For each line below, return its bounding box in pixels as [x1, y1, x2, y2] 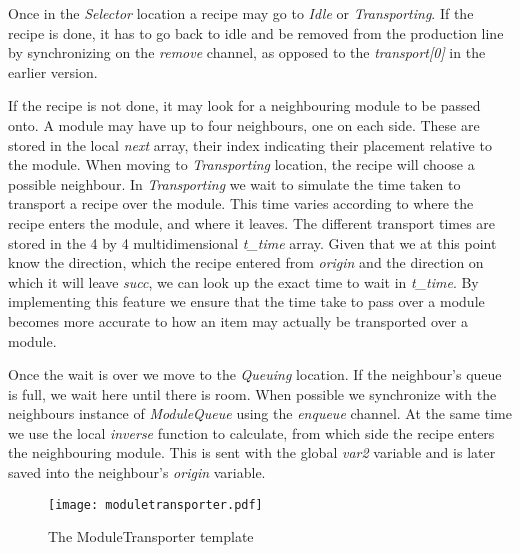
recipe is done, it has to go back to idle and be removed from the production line [8, 22, 504, 43]
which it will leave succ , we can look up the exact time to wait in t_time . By [8, 271, 479, 292]
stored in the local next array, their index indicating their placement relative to [8, 134, 492, 155]
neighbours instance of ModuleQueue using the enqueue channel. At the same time [8, 403, 512, 424]
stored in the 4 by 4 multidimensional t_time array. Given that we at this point [8, 232, 497, 253]
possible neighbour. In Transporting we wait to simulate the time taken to [8, 173, 461, 194]
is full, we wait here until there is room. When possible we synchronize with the [8, 383, 497, 404]
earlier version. [8, 61, 98, 82]
